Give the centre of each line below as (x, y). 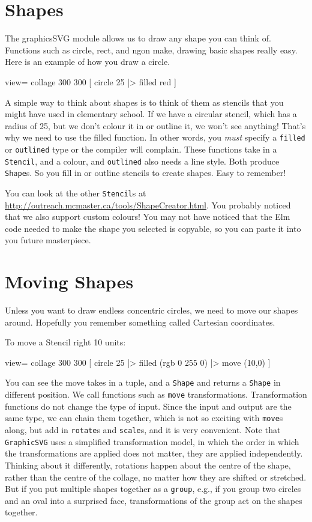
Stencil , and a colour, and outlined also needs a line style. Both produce (142, 161)
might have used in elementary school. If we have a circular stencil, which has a (151, 114)
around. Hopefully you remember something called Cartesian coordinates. (140, 322)
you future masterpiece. (48, 240)
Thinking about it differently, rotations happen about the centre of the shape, (148, 465)
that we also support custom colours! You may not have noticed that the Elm (148, 217)
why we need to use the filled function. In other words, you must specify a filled (155, 137)
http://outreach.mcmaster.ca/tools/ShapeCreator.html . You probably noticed (148, 205)
